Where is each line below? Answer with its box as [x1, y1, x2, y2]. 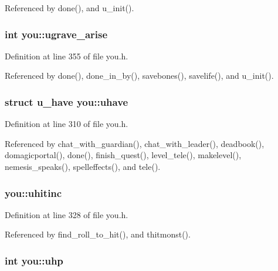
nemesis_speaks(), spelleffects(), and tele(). [5, 160, 161, 172]
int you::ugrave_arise [5, 26, 108, 41]
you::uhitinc [5, 185, 62, 200]
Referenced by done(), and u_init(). [5, 2, 134, 14]
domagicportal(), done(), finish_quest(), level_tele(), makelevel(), [5, 149, 242, 161]
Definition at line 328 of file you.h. [5, 208, 128, 220]
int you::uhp [5, 253, 63, 267]
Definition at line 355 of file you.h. [5, 49, 128, 62]
